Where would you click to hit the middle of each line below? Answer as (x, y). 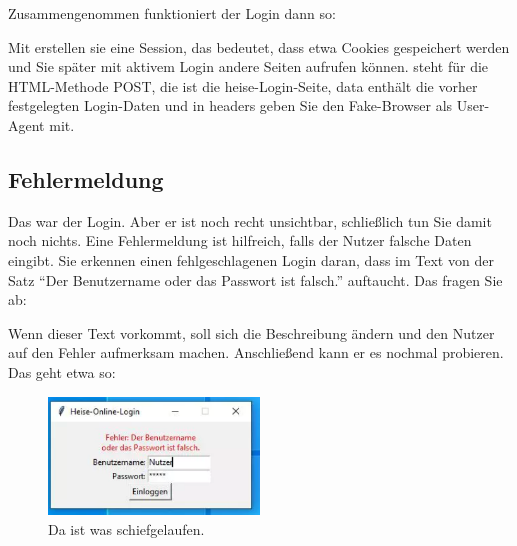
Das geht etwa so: (62, 371)
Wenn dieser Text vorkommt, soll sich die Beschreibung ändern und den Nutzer (251, 332)
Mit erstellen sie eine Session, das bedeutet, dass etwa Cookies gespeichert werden (259, 46)
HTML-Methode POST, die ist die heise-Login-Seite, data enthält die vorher (243, 85)
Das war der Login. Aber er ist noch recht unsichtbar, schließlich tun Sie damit (250, 220)
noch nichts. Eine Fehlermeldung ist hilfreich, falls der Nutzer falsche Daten (240, 240)
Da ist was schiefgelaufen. (126, 528)
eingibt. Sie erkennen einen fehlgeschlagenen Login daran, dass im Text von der (251, 259)
